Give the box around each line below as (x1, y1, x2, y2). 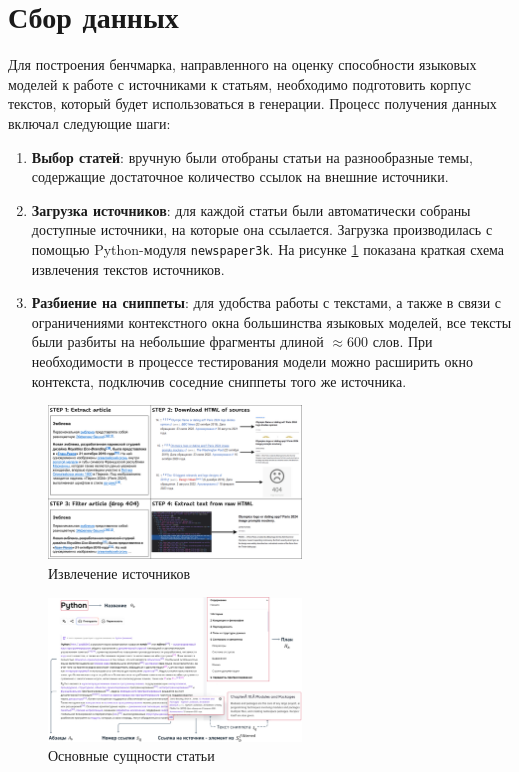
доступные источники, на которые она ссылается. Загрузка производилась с (31, 219, 493, 240)
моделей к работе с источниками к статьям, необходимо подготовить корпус (8, 73, 471, 94)
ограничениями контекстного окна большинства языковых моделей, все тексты (31, 311, 512, 332)
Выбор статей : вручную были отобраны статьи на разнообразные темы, (31, 146, 473, 167)
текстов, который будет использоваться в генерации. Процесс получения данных (8, 93, 497, 114)
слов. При (372, 331, 433, 352)
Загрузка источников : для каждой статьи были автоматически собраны (31, 199, 471, 220)
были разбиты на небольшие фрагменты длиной (31, 331, 324, 352)
